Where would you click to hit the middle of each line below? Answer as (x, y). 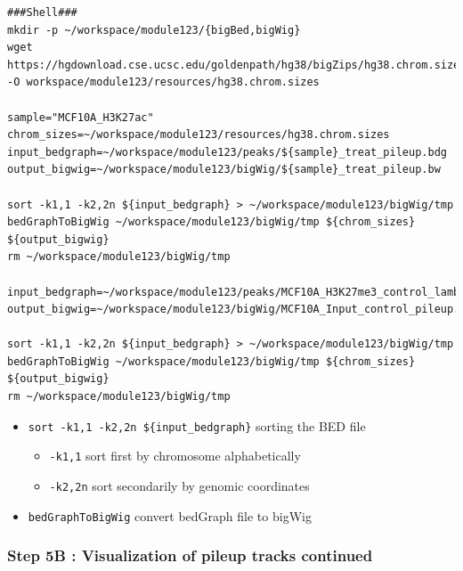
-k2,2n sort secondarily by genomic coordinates (179, 485)
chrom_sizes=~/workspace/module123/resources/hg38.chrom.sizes (199, 135)
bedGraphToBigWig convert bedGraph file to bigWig (170, 515)
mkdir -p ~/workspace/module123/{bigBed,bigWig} (154, 30)
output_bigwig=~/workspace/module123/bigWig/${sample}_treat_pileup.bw (224, 170)
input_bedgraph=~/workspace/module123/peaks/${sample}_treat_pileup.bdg (227, 152)
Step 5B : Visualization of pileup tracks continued (190, 555)
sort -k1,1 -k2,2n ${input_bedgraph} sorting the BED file (197, 425)
